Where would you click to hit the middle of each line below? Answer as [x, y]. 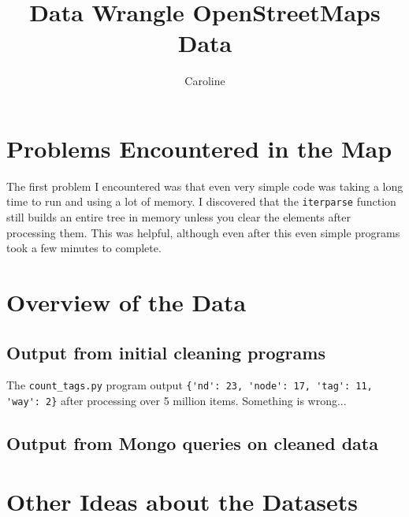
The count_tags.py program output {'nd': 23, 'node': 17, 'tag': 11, [190, 385]
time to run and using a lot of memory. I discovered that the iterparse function [201, 201]
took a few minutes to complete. [84, 248]
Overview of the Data [126, 302]
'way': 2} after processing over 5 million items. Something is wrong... [177, 401]
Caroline [205, 81]
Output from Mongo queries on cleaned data [192, 443]
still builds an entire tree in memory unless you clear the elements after [178, 217]
